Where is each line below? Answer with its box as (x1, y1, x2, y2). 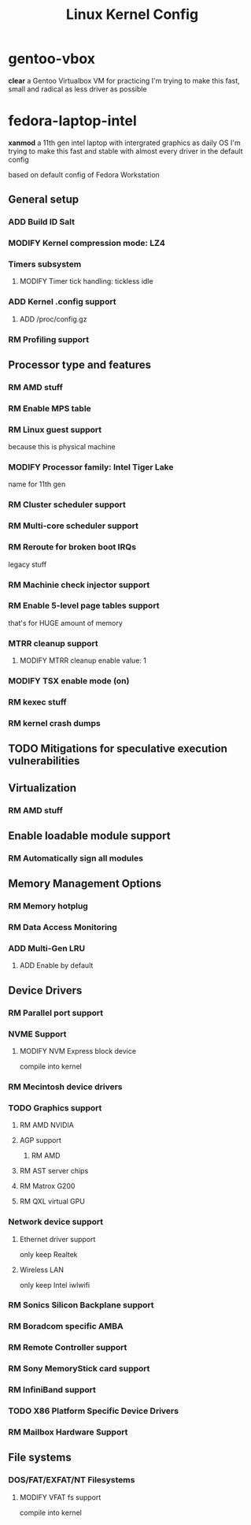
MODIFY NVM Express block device (19, 1047, 136, 1056)
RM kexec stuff (8, 696, 67, 707)
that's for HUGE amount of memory (8, 618, 124, 627)
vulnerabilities (8, 754, 80, 768)
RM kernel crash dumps (8, 717, 101, 728)
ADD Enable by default (19, 961, 94, 970)
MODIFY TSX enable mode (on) (8, 675, 130, 686)
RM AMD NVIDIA (19, 1121, 75, 1130)
